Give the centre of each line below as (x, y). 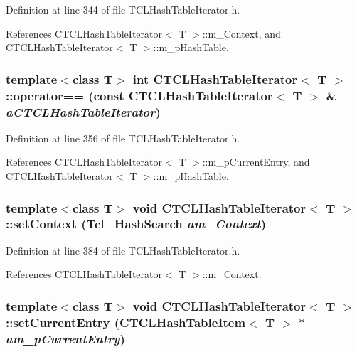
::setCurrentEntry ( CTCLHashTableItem (126, 322)
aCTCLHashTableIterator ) (83, 111)
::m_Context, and (241, 33)
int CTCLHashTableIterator (215, 79)
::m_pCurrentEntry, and (256, 162)
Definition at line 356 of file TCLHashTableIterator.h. (123, 138)
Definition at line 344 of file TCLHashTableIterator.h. (123, 9)
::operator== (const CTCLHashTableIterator (139, 95)
